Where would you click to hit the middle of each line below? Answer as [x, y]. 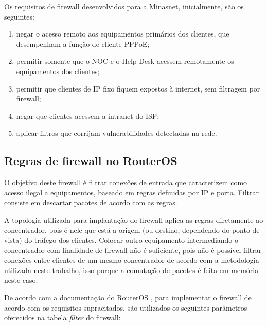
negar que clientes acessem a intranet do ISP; [88, 115]
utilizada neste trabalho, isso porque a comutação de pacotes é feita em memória [131, 270]
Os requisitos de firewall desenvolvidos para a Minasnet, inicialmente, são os [124, 6]
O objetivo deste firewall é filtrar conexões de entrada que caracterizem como [126, 182]
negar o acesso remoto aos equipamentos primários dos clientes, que [123, 34]
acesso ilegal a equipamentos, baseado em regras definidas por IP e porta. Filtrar [131, 192]
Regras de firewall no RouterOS [91, 161]
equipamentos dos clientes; [58, 71]
